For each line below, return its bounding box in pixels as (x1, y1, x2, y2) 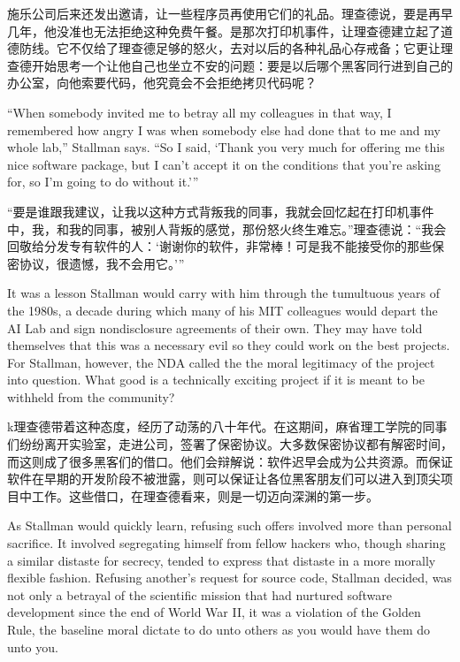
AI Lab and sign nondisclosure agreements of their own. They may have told (7, 318, 423, 337)
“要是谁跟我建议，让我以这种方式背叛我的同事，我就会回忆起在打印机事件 (7, 202, 434, 220)
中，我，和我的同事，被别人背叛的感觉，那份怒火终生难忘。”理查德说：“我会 (7, 219, 447, 238)
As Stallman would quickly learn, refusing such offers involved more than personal (7, 516, 452, 535)
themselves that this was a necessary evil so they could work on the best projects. (7, 336, 450, 354)
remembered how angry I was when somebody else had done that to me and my (7, 120, 441, 139)
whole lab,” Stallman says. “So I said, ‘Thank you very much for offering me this (7, 138, 445, 156)
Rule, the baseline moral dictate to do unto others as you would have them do (7, 620, 431, 638)
